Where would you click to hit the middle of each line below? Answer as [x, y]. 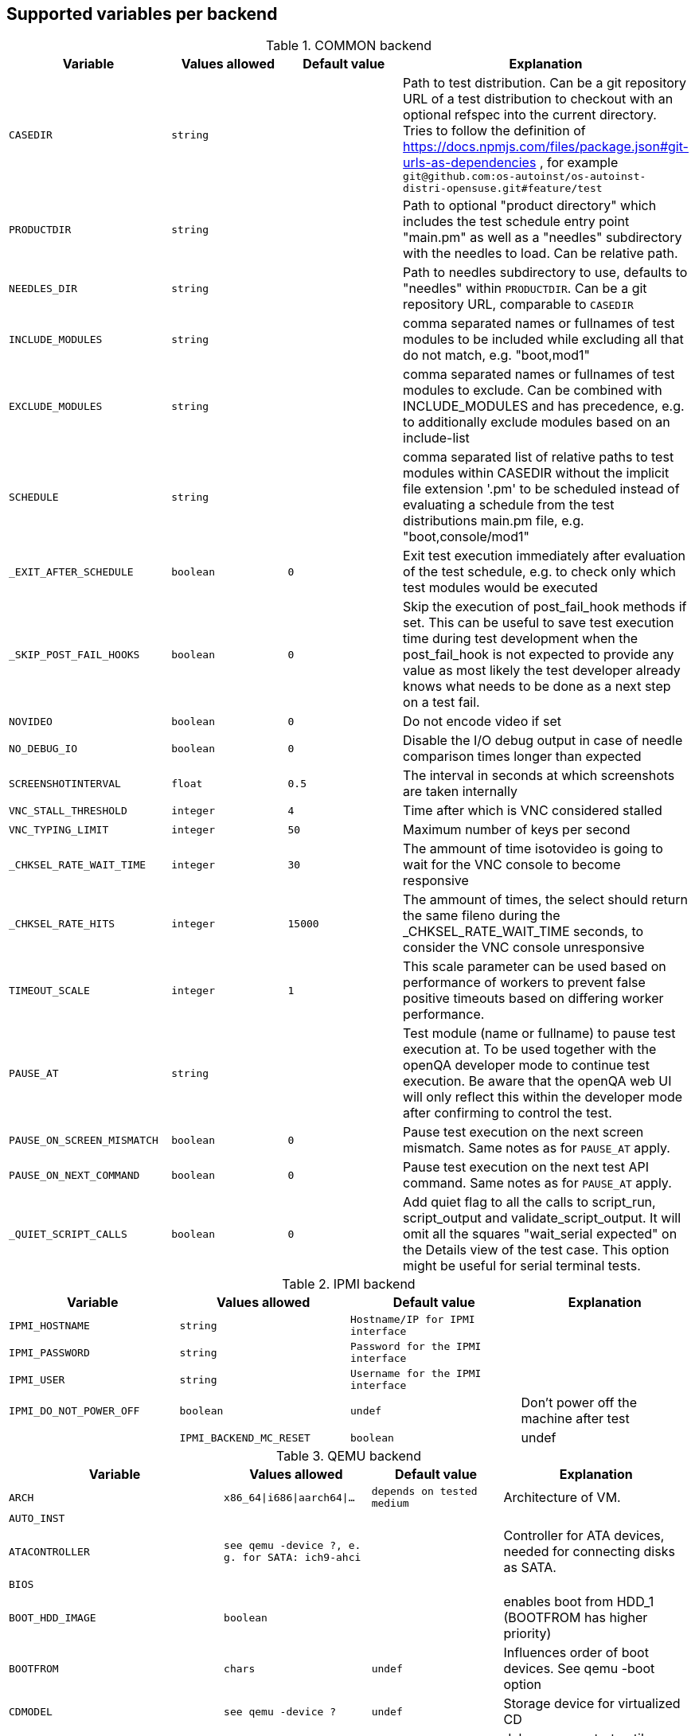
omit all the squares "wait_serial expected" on [540, 1234]
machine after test [575, 1419]
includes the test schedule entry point [516, 222]
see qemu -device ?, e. [293, 1546]
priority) [527, 1634]
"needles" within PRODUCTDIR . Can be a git [525, 289]
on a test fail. [441, 702]
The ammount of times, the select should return [546, 900]
